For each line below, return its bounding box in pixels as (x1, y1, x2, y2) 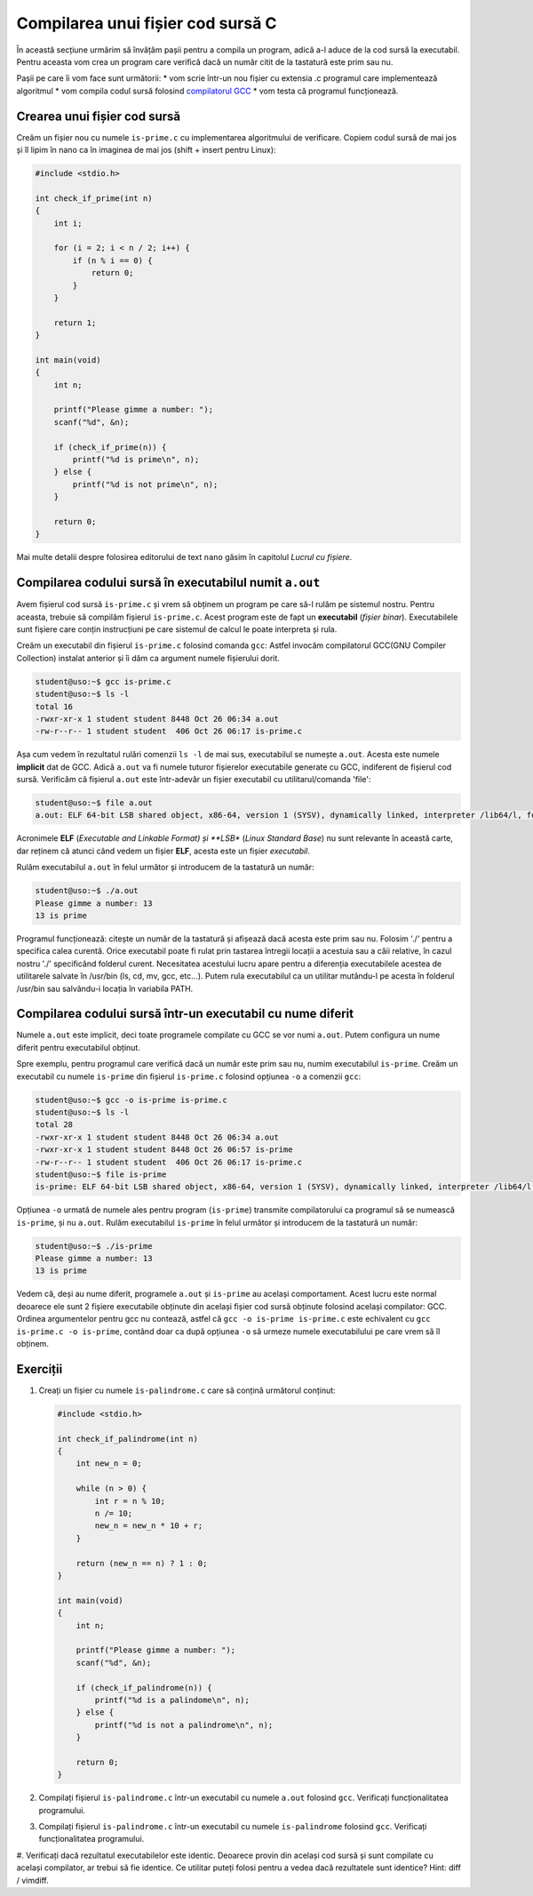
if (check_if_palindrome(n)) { (76, 1683, 212, 1692)
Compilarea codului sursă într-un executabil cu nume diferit (16, 1006, 354, 1021)
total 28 (35, 1120, 74, 1130)
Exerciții (16, 1361, 63, 1377)
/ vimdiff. (16, 1875, 49, 1885)
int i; (53, 218, 83, 228)
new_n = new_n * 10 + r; (94, 1521, 203, 1531)
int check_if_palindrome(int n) (57, 1434, 199, 1444)
